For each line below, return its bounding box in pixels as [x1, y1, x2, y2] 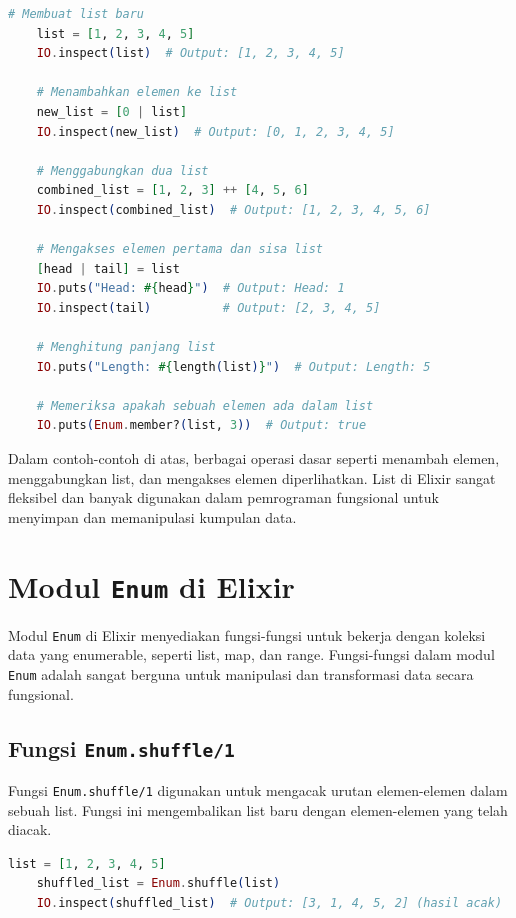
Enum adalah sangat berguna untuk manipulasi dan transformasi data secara [8, 663, 474, 684]
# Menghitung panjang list [36, 340, 216, 355]
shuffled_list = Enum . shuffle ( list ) [36, 876, 281, 891]
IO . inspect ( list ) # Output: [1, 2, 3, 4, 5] [36, 46, 345, 61]
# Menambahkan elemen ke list [36, 85, 238, 100]
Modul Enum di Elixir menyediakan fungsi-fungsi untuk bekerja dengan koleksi [8, 624, 486, 645]
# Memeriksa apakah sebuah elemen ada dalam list [36, 398, 374, 413]
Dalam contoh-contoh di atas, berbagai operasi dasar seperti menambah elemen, [8, 448, 500, 469]
